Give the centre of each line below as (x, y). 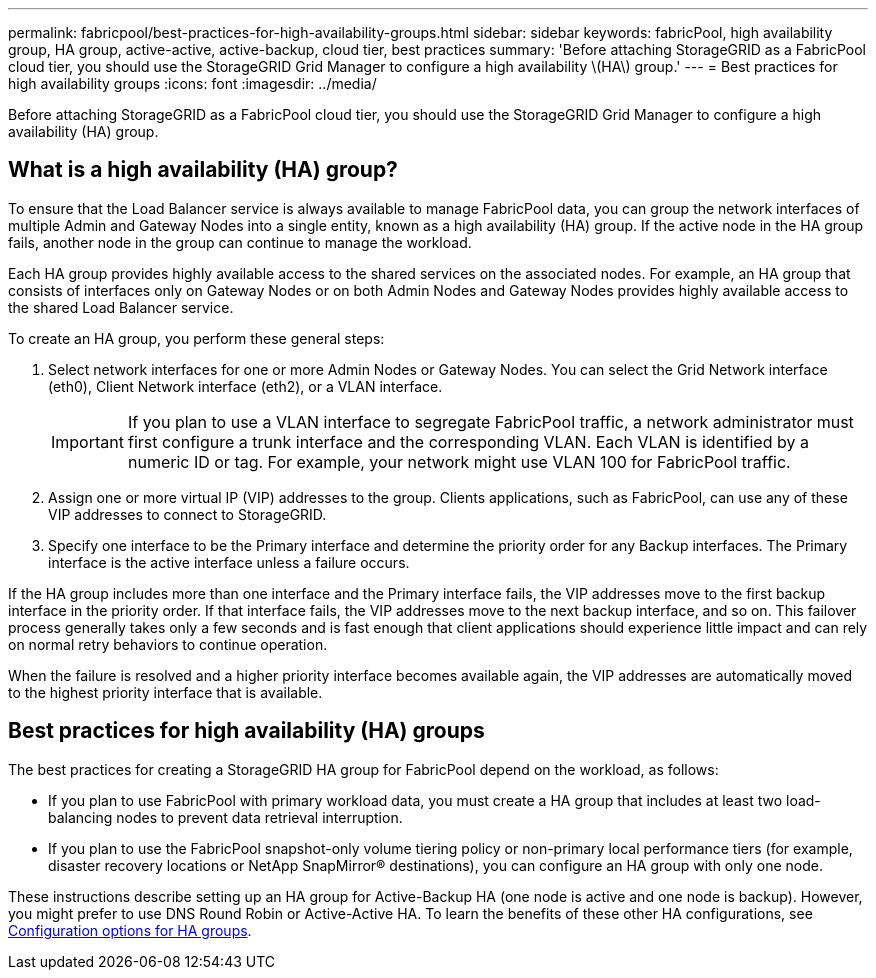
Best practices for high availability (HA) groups (246, 731)
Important (87, 441)
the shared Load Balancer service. (121, 307)
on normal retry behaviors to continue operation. (168, 644)
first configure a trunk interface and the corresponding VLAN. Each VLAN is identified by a (468, 441)
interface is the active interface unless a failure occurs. (229, 562)
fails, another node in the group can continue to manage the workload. (240, 242)
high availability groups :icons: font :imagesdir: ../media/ (192, 83)
